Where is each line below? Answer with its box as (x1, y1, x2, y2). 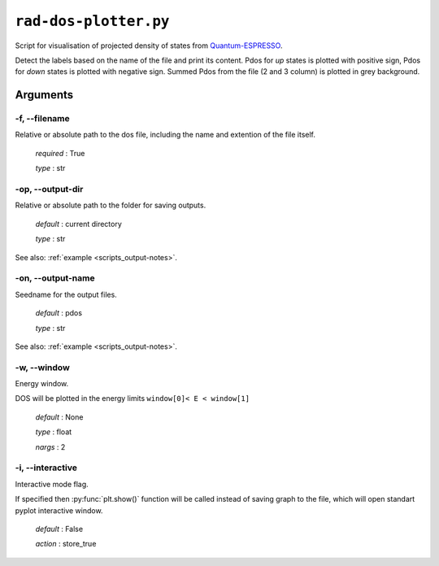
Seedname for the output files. (15, 290, 117, 299)
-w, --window (15, 362, 71, 373)
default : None (35, 411, 84, 422)
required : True (35, 148, 85, 158)
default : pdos (35, 308, 83, 318)
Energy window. (15, 379, 69, 389)
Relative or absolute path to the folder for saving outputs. (15, 200, 206, 211)
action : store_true (35, 539, 97, 549)
